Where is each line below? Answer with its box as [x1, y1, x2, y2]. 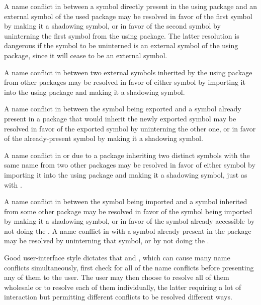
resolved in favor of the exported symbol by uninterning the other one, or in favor [4, 123, 256, 133]
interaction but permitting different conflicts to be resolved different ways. [4, 291, 232, 302]
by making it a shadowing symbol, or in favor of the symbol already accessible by [4, 216, 255, 226]
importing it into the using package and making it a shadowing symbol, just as [4, 169, 247, 180]
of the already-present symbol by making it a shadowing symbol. [4, 133, 203, 143]
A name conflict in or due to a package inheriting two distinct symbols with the [4, 149, 250, 160]
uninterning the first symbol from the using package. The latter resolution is [4, 30, 239, 41]
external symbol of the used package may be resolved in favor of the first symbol [4, 11, 252, 21]
